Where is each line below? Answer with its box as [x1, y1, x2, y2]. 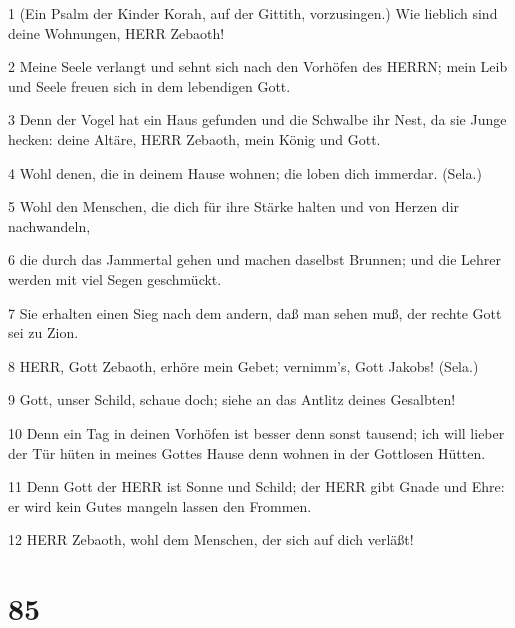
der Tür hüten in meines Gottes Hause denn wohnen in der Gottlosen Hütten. [8, 442, 486, 463]
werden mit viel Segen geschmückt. [8, 268, 222, 289]
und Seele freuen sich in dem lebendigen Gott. [8, 75, 291, 96]
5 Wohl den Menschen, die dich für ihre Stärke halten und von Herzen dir [8, 196, 460, 217]
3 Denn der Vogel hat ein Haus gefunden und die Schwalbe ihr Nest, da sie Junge [8, 109, 507, 130]
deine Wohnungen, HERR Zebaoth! [8, 22, 225, 43]
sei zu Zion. [8, 322, 79, 343]
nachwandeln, [8, 215, 91, 236]
